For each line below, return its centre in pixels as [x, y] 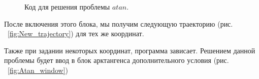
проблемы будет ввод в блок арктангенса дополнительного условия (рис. [117, 60]
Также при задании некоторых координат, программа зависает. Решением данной [130, 50]
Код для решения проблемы [67, 7]
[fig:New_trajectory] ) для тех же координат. [76, 33]
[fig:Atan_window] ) [38, 70]
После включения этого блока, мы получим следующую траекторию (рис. [119, 23]
